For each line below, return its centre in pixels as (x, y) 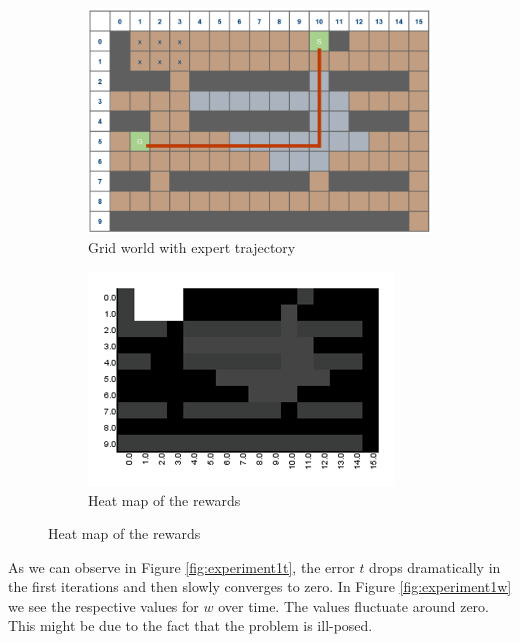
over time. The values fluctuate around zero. (354, 605)
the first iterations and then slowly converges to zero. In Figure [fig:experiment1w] (260, 586)
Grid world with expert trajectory (192, 247)
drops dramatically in (435, 566)
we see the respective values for (103, 605)
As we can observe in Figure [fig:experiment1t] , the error (181, 566)
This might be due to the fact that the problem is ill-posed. (190, 625)
